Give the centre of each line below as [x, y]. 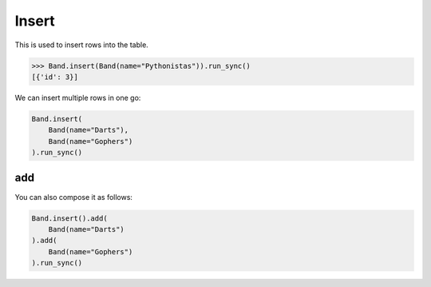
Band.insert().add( [69, 218]
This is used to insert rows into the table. [82, 45]
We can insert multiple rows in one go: [78, 98]
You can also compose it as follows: [74, 197]
